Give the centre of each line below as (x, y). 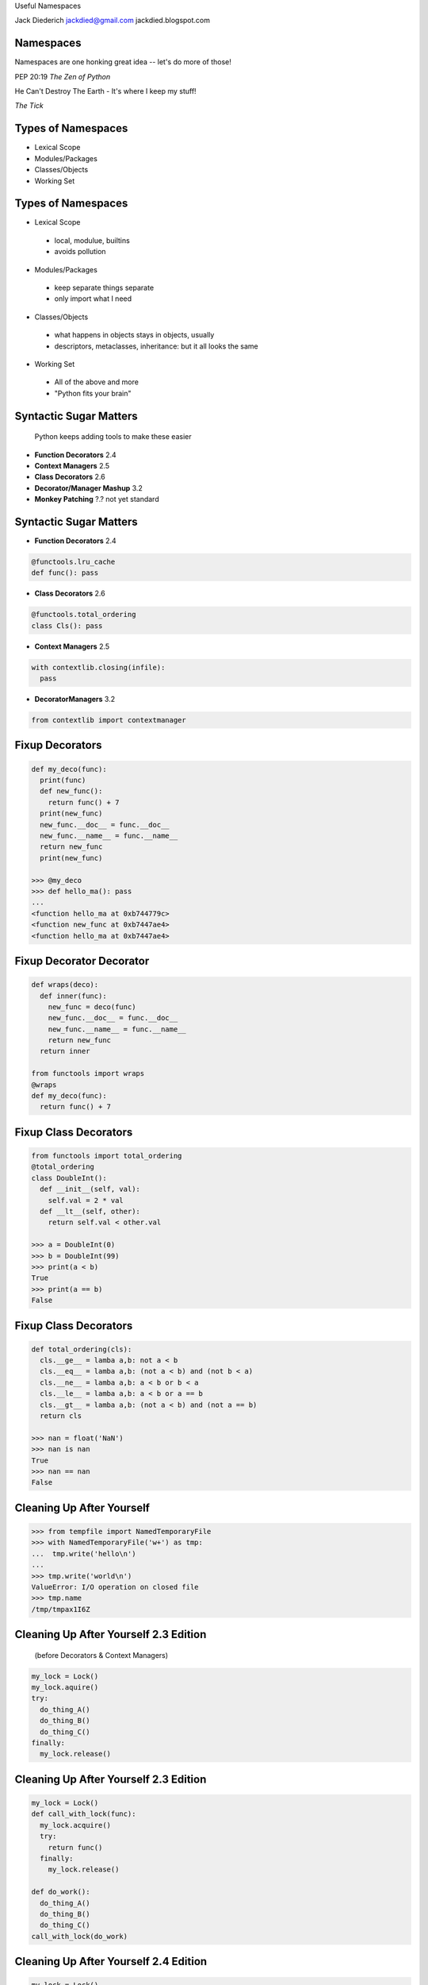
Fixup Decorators (58, 745)
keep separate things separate (104, 288)
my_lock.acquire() (75, 1825)
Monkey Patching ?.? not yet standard (97, 499)
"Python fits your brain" (93, 393)
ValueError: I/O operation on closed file (115, 1587)
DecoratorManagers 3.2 (75, 700)
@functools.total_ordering (84, 615)
